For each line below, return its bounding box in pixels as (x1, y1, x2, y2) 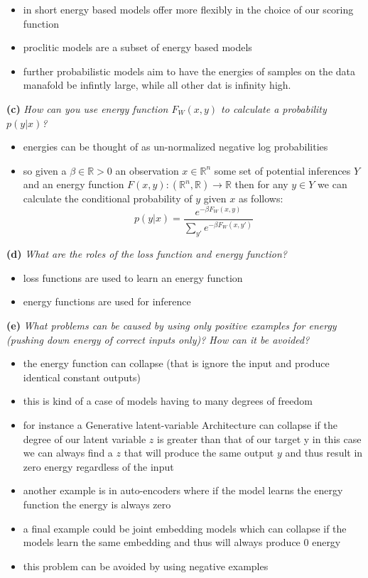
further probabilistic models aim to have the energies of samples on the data (23, 63, 355, 78)
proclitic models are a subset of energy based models (23, 40, 252, 55)
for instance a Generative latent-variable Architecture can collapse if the (23, 417, 337, 432)
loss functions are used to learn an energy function (23, 270, 243, 285)
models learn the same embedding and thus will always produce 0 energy (23, 535, 341, 550)
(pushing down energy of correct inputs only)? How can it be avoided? (6, 332, 310, 347)
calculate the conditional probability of (23, 191, 193, 206)
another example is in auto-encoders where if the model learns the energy (23, 483, 343, 498)
